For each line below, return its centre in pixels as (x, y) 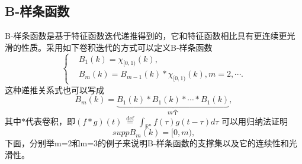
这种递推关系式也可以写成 (54, 89)
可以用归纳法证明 (255, 121)
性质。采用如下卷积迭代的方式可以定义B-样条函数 (117, 47)
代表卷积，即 (50, 121)
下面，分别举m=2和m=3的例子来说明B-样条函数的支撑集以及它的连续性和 (147, 143)
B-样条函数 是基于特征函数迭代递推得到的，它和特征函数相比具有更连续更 (146, 36)
